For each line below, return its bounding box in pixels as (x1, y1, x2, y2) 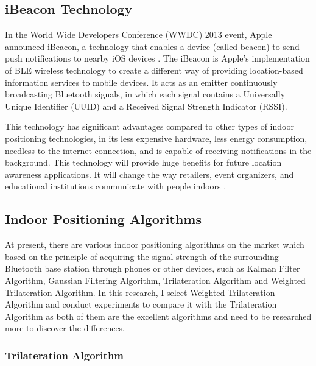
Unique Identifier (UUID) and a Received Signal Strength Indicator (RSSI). (5, 99, 287, 112)
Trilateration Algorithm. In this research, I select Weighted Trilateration (5, 286, 275, 298)
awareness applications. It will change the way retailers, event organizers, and (5, 167, 294, 180)
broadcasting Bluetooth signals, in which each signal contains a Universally (5, 88, 286, 100)
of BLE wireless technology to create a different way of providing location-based (5, 63, 303, 76)
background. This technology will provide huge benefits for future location (5, 156, 282, 169)
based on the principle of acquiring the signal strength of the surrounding (5, 250, 279, 262)
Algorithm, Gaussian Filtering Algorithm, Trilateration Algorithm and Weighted (5, 273, 306, 286)
